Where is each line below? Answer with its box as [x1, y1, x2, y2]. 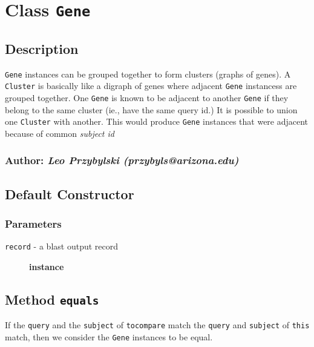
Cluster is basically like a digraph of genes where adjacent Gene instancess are [5, 79, 297, 92]
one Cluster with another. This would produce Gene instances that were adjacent [5, 115, 309, 128]
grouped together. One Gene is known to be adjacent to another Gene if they [5, 91, 289, 104]
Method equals [5, 290, 99, 308]
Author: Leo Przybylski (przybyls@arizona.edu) [5, 153, 239, 168]
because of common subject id [5, 127, 114, 139]
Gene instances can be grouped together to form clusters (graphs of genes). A [5, 67, 291, 80]
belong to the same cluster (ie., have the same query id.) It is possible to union [5, 103, 298, 116]
